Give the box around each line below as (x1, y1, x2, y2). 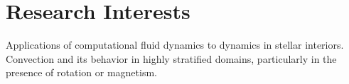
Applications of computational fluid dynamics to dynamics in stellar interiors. (6, 37, 344, 52)
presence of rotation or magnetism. (6, 65, 157, 80)
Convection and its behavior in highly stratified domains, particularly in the (6, 51, 337, 66)
